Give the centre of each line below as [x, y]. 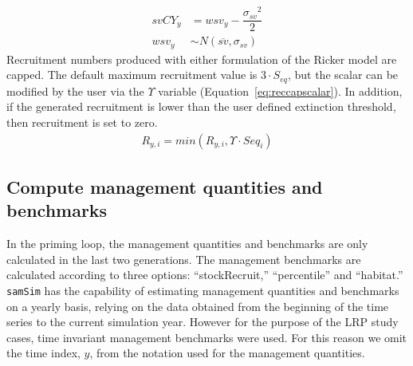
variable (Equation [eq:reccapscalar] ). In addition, [280, 91]
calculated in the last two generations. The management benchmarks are [184, 259]
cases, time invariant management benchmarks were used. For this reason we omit [207, 337]
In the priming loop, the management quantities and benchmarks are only [187, 244]
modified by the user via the [75, 91]
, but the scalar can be [343, 75]
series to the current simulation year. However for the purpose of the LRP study [203, 322]
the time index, [43, 353]
